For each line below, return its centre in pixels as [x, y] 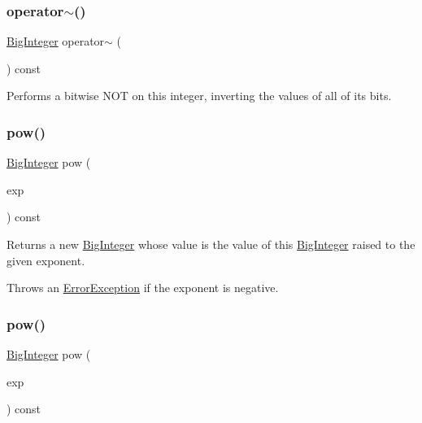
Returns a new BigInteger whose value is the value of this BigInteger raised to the [211, 244]
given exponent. [46, 260]
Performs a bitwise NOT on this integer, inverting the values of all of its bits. [199, 96]
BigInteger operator [56, 41]
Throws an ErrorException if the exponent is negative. [143, 288]
